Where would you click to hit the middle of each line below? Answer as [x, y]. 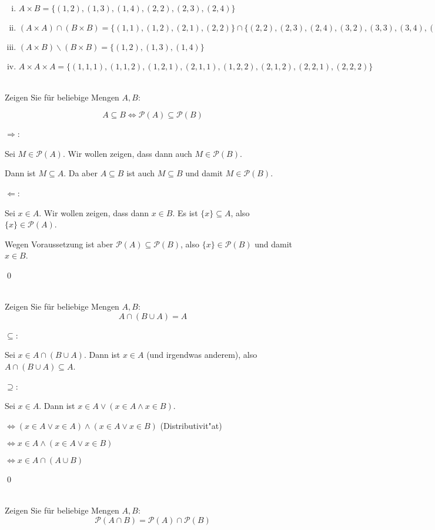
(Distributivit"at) [191, 425]
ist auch [141, 173]
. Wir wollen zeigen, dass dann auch [127, 153]
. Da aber [81, 173]
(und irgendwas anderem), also [202, 355]
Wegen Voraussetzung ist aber [59, 244]
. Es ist [185, 212]
